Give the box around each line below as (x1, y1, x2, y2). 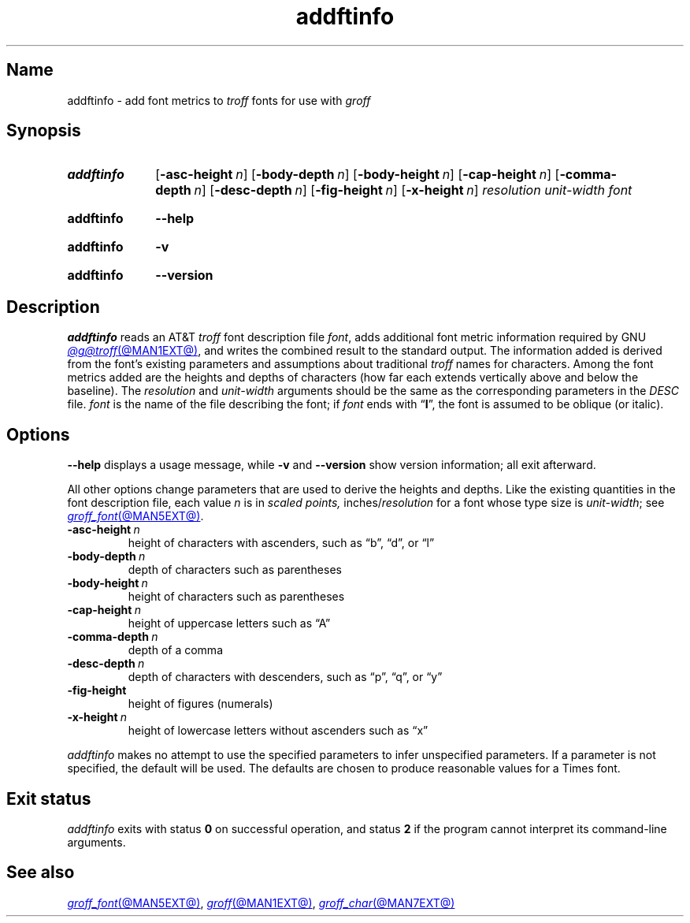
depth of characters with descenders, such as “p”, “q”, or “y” (128, 670, 443, 684)
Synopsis (6, 121, 81, 141)
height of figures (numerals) (128, 697, 273, 711)
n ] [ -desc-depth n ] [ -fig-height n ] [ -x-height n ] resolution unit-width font (194, 182, 632, 199)
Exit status (6, 788, 91, 809)
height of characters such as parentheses (128, 590, 345, 604)
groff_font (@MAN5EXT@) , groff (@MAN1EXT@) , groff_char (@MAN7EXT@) (67, 895, 455, 910)
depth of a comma (128, 643, 223, 657)
